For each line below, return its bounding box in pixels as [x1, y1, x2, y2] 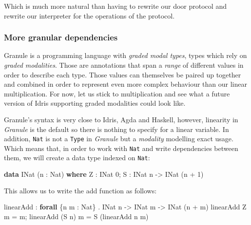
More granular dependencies [4, 31, 118, 43]
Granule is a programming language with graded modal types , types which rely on [4, 50, 247, 60]
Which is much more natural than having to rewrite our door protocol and [4, 1, 227, 11]
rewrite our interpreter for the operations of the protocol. [4, 10, 175, 20]
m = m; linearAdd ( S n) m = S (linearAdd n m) [4, 211, 149, 221]
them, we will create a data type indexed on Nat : [4, 152, 150, 163]
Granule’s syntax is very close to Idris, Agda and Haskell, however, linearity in [4, 114, 238, 124]
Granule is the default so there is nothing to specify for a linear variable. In [4, 124, 229, 134]
